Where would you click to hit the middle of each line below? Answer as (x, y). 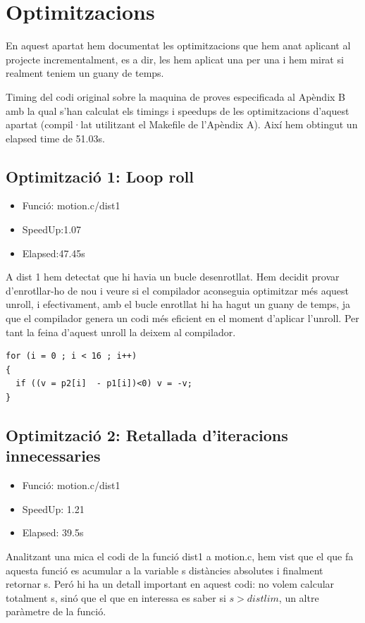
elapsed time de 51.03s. (55, 138)
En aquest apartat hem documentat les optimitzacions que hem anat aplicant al (178, 45)
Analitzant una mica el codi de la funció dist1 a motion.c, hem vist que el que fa (180, 556)
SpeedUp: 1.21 (53, 508)
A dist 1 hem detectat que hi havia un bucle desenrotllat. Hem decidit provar (173, 277)
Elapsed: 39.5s (53, 532)
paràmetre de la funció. (56, 611)
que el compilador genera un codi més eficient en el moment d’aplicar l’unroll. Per (182, 318)
